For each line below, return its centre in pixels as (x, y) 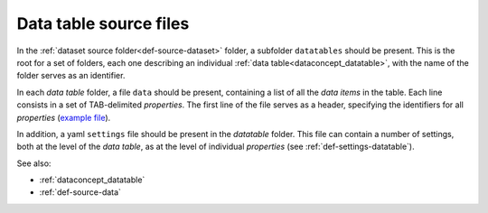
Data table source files (103, 23)
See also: (34, 163)
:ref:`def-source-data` (80, 192)
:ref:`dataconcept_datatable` (92, 180)
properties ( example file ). (64, 117)
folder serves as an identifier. (71, 76)
